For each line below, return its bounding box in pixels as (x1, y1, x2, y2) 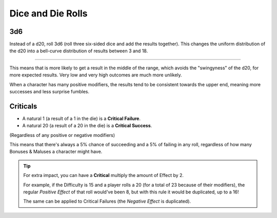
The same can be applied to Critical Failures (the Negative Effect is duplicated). (23, 198, 191, 205)
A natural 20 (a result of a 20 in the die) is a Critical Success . (22, 123, 152, 129)
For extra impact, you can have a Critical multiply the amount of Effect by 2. (23, 172, 184, 179)
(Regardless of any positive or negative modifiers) (9, 132, 115, 138)
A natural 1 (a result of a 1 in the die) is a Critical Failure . (22, 115, 141, 122)
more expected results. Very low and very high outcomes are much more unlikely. (9, 72, 182, 78)
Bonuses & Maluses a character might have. (9, 149, 103, 155)
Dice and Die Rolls (9, 8, 88, 19)
